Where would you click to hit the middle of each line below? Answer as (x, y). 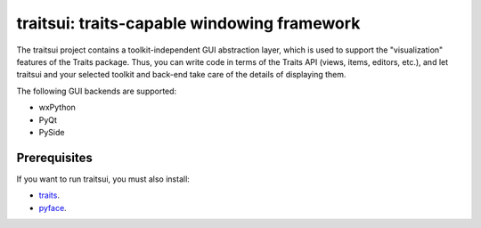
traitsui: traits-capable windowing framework (188, 23)
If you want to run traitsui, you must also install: (103, 179)
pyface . (53, 208)
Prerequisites (54, 157)
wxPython (57, 108)
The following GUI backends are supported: (97, 91)
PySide (52, 132)
